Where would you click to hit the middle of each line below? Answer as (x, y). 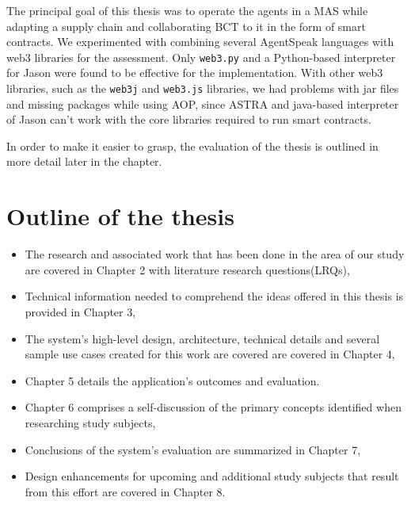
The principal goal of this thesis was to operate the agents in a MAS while (187, 10)
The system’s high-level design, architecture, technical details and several (202, 338)
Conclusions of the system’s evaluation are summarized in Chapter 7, (193, 449)
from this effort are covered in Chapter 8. (125, 491)
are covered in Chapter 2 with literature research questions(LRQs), (187, 269)
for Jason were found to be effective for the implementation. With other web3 (195, 73)
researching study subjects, (90, 422)
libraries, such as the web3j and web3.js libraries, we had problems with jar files (203, 88)
